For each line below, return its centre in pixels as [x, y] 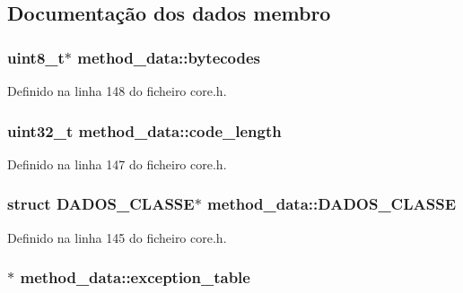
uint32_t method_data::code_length [144, 130]
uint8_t [36, 57]
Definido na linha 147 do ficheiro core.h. [117, 164]
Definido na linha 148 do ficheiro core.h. [117, 90]
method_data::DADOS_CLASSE [332, 204]
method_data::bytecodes [169, 57]
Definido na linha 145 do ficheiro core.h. [117, 237]
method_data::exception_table [135, 277]
